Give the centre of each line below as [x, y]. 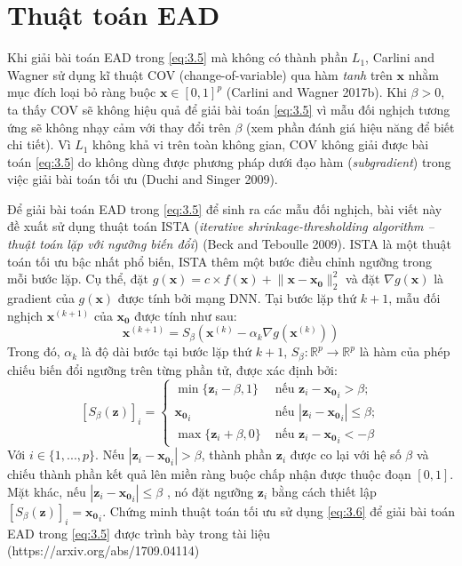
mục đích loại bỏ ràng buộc [82, 92]
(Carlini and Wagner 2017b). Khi [316, 92]
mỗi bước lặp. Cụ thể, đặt [78, 279]
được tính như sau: [186, 315]
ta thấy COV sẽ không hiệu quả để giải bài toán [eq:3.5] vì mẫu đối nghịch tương [229, 109]
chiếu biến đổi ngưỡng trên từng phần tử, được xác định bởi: [172, 369]
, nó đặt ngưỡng [210, 491]
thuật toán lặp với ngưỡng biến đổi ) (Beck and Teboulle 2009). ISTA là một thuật [229, 244]
